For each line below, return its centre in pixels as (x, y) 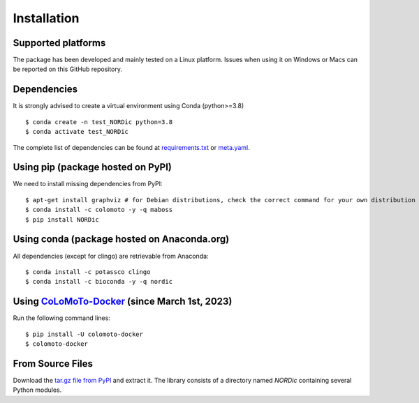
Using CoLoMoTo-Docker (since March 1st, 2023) (123, 302)
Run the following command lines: (62, 318)
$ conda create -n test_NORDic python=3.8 (99, 122)
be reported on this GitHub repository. (67, 69)
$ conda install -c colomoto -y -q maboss (99, 210)
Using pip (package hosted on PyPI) (93, 167)
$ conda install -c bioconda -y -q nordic (99, 282)
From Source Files (53, 364)
